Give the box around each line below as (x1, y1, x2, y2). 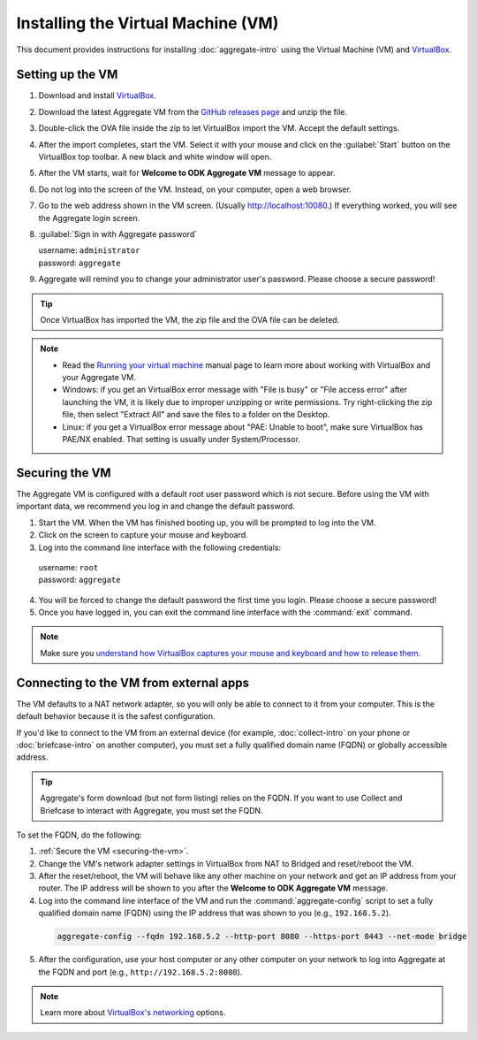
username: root (38, 562, 99, 572)
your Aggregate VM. (62, 372, 136, 383)
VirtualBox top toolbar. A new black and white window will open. (38, 151, 272, 163)
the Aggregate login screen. (38, 212, 140, 223)
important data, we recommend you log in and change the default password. (16, 501, 296, 512)
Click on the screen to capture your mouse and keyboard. (38, 530, 248, 540)
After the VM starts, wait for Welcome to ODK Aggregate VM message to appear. (38, 168, 336, 179)
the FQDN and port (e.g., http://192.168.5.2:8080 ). (38, 967, 243, 977)
